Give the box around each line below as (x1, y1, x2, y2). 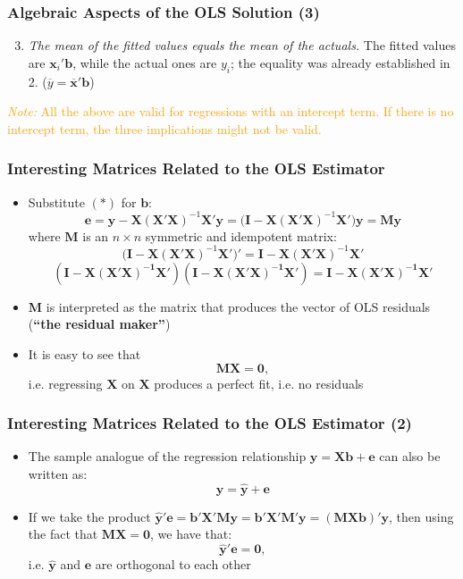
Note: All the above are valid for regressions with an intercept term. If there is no (7, 102, 454, 121)
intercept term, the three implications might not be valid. (7, 119, 322, 138)
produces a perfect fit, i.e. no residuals (154, 373, 364, 392)
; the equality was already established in (230, 53, 450, 71)
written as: (28, 464, 88, 482)
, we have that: (150, 524, 232, 543)
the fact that (28, 524, 98, 543)
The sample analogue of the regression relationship (28, 447, 307, 466)
